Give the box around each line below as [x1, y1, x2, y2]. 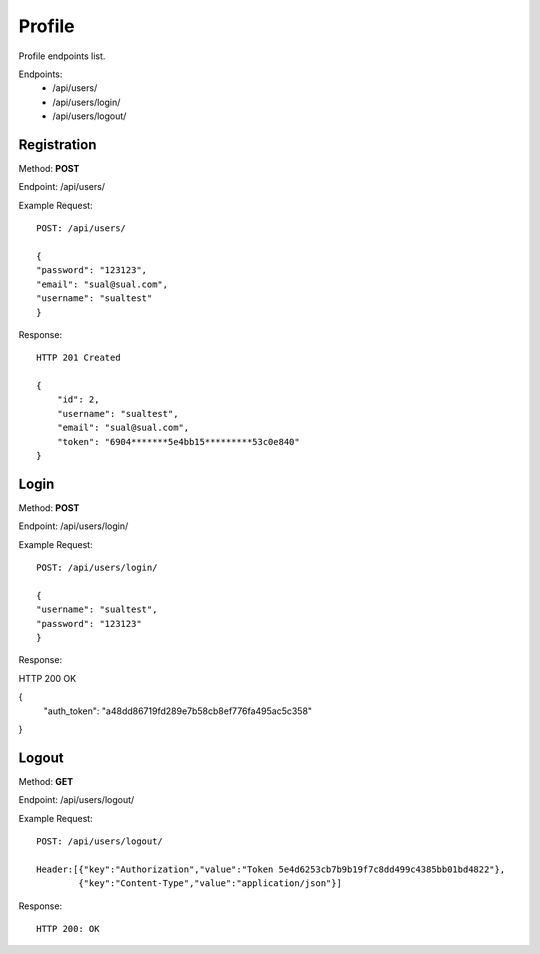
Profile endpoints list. [18, 50, 106, 62]
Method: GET [18, 775, 74, 787]
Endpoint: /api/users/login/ [18, 520, 129, 532]
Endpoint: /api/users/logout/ [18, 794, 135, 806]
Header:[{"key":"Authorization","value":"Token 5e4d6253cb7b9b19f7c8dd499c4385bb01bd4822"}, [36, 863, 506, 875]
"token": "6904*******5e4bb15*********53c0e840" [56, 436, 300, 447]
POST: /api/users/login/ [36, 562, 158, 574]
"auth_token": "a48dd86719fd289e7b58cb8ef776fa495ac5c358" [43, 705, 313, 717]
